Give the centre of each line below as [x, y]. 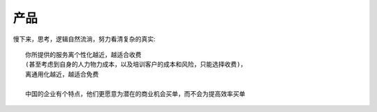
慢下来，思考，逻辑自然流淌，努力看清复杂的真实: [84, 39]
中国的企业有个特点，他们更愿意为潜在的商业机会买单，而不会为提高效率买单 [135, 94]
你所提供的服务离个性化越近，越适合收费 [83, 55]
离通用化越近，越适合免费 [62, 74]
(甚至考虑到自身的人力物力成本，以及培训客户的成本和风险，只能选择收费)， [136, 65]
